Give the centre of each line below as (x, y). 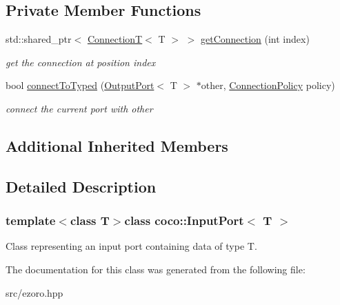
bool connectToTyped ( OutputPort (80, 85)
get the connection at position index (81, 62)
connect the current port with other (79, 108)
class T (90, 220)
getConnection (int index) (255, 39)
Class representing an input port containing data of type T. (131, 246)
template (31, 220)
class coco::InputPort (184, 220)
